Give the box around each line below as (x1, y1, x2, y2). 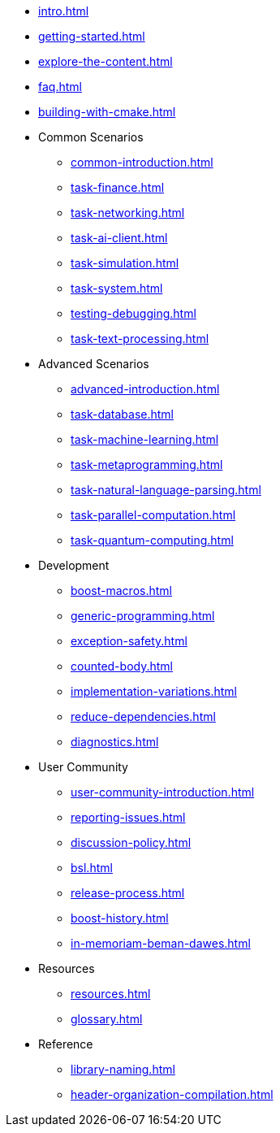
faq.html (38, 80, 82, 93)
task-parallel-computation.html (71, 508, 236, 522)
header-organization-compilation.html (71, 1087, 274, 1101)
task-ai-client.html (71, 231, 168, 245)
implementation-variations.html (71, 684, 237, 698)
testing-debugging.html (71, 306, 196, 320)
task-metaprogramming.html (71, 458, 223, 471)
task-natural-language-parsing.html (71, 483, 261, 497)
